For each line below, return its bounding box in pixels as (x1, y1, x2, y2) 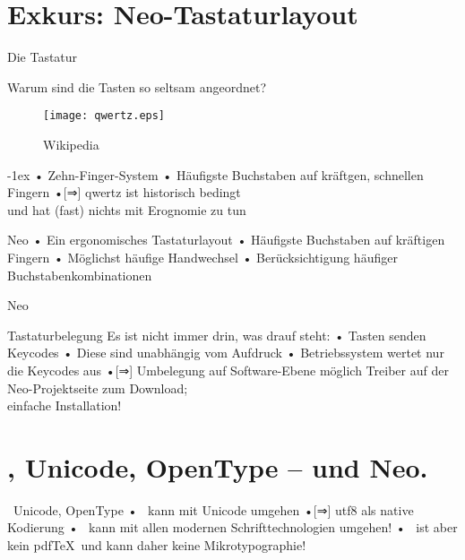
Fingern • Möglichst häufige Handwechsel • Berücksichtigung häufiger (7, 247, 398, 266)
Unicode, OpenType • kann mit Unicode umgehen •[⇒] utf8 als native (13, 500, 414, 519)
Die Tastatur (7, 47, 78, 66)
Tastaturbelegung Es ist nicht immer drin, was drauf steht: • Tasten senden (7, 325, 426, 344)
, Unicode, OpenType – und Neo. (7, 448, 428, 485)
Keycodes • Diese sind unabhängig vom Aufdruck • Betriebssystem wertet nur (7, 343, 444, 362)
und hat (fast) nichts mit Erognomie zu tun (7, 200, 246, 219)
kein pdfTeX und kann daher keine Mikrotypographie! (7, 536, 306, 554)
